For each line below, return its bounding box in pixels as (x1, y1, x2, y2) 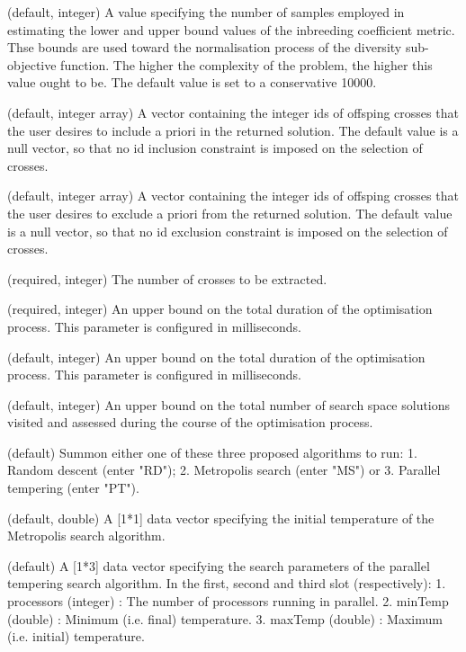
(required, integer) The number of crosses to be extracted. (7, 269, 327, 288)
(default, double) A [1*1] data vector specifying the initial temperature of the (7, 508, 435, 527)
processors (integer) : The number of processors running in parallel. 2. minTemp (7, 592, 449, 611)
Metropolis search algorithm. (7, 526, 166, 545)
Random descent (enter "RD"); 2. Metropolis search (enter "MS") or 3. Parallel (7, 460, 441, 479)
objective (7, 55, 57, 74)
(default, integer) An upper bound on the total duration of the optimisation (7, 347, 426, 366)
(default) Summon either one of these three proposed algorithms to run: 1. (7, 442, 417, 461)
